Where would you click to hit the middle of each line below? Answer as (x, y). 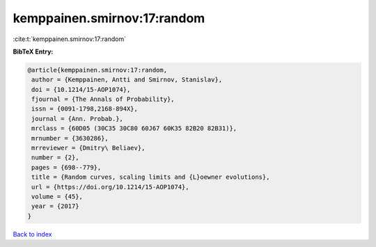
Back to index (32, 234)
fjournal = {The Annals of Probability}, (103, 99)
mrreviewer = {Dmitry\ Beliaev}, (88, 148)
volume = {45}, (57, 197)
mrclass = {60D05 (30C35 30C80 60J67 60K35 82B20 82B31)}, (134, 128)
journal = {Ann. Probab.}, (77, 119)
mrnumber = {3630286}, (70, 138)
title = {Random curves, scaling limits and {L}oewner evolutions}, (151, 177)
